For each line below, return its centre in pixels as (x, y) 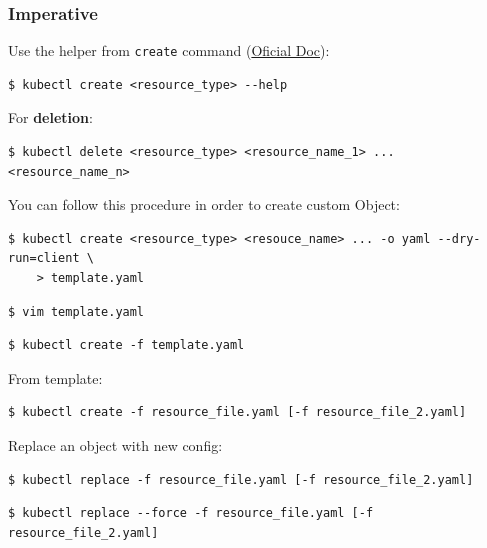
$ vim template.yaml (76, 311)
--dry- (459, 238)
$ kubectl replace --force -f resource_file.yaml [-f (191, 513)
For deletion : (50, 117)
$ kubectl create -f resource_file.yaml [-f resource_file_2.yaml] (237, 412)
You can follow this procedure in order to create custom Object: (204, 204)
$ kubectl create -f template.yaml (126, 345)
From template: (55, 377)
